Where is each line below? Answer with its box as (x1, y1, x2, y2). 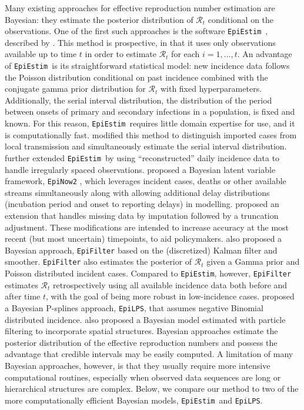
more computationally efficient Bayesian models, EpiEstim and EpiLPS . (5, 394, 263, 406)
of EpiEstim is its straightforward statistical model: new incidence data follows (5, 59, 290, 72)
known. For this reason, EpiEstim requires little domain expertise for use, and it (5, 117, 295, 129)
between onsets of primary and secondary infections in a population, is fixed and (5, 105, 295, 118)
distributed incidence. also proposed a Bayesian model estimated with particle (5, 313, 286, 325)
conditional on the (208, 13, 274, 25)
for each (171, 48, 200, 60)
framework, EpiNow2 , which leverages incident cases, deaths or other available (5, 175, 286, 187)
